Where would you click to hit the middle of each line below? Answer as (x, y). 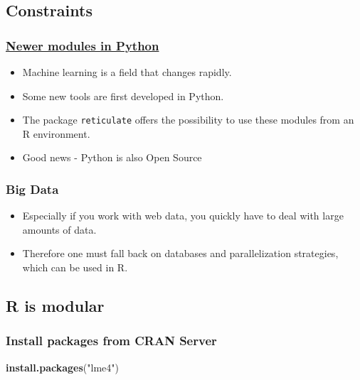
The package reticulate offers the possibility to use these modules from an (188, 120)
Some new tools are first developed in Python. (123, 96)
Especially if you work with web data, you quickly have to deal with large (183, 216)
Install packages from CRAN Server (111, 341)
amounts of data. (59, 229)
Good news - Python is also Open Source (112, 157)
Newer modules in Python (83, 45)
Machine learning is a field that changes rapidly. (127, 72)
